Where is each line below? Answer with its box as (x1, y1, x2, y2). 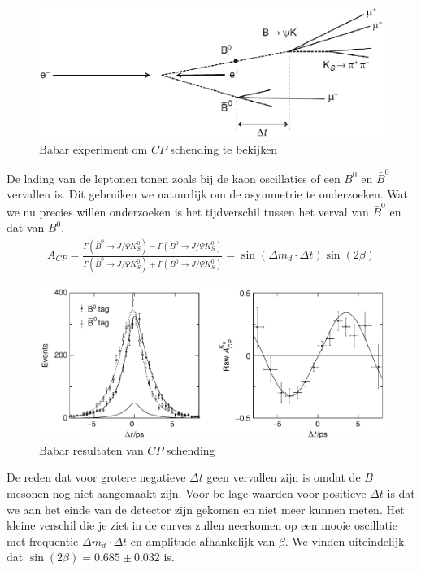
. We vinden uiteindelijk (284, 532, 405, 549)
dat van (7, 219, 45, 236)
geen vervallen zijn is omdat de (206, 469, 361, 486)
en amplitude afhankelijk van (130, 532, 276, 549)
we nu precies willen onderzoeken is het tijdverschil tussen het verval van (7, 203, 369, 220)
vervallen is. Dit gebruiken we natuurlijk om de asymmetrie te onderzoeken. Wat (7, 185, 409, 203)
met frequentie (7, 532, 79, 549)
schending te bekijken (170, 141, 278, 158)
